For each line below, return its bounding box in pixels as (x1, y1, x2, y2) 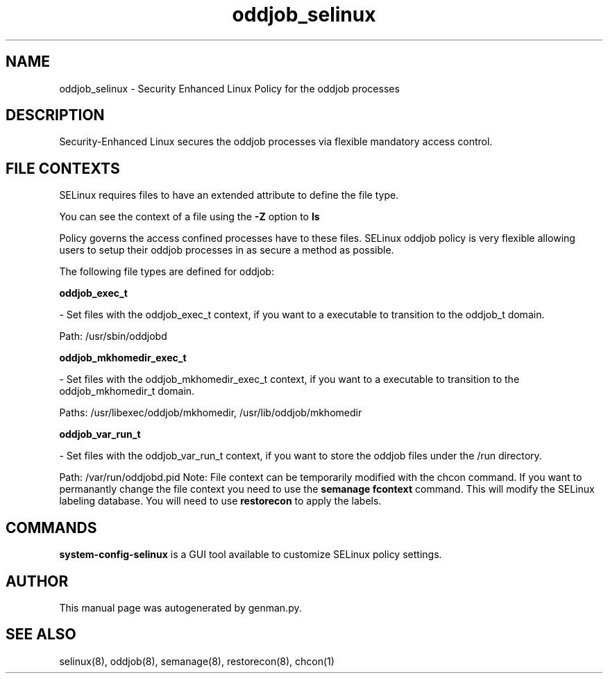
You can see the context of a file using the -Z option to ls (59, 211, 320, 223)
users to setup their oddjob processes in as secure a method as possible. (59, 244, 394, 256)
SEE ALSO (6, 625, 76, 644)
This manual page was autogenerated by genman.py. (59, 601, 302, 614)
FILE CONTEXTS (6, 159, 120, 177)
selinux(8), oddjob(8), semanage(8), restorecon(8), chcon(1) (59, 655, 335, 667)
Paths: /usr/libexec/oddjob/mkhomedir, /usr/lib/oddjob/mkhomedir (59, 407, 362, 419)
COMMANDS (6, 518, 97, 537)
